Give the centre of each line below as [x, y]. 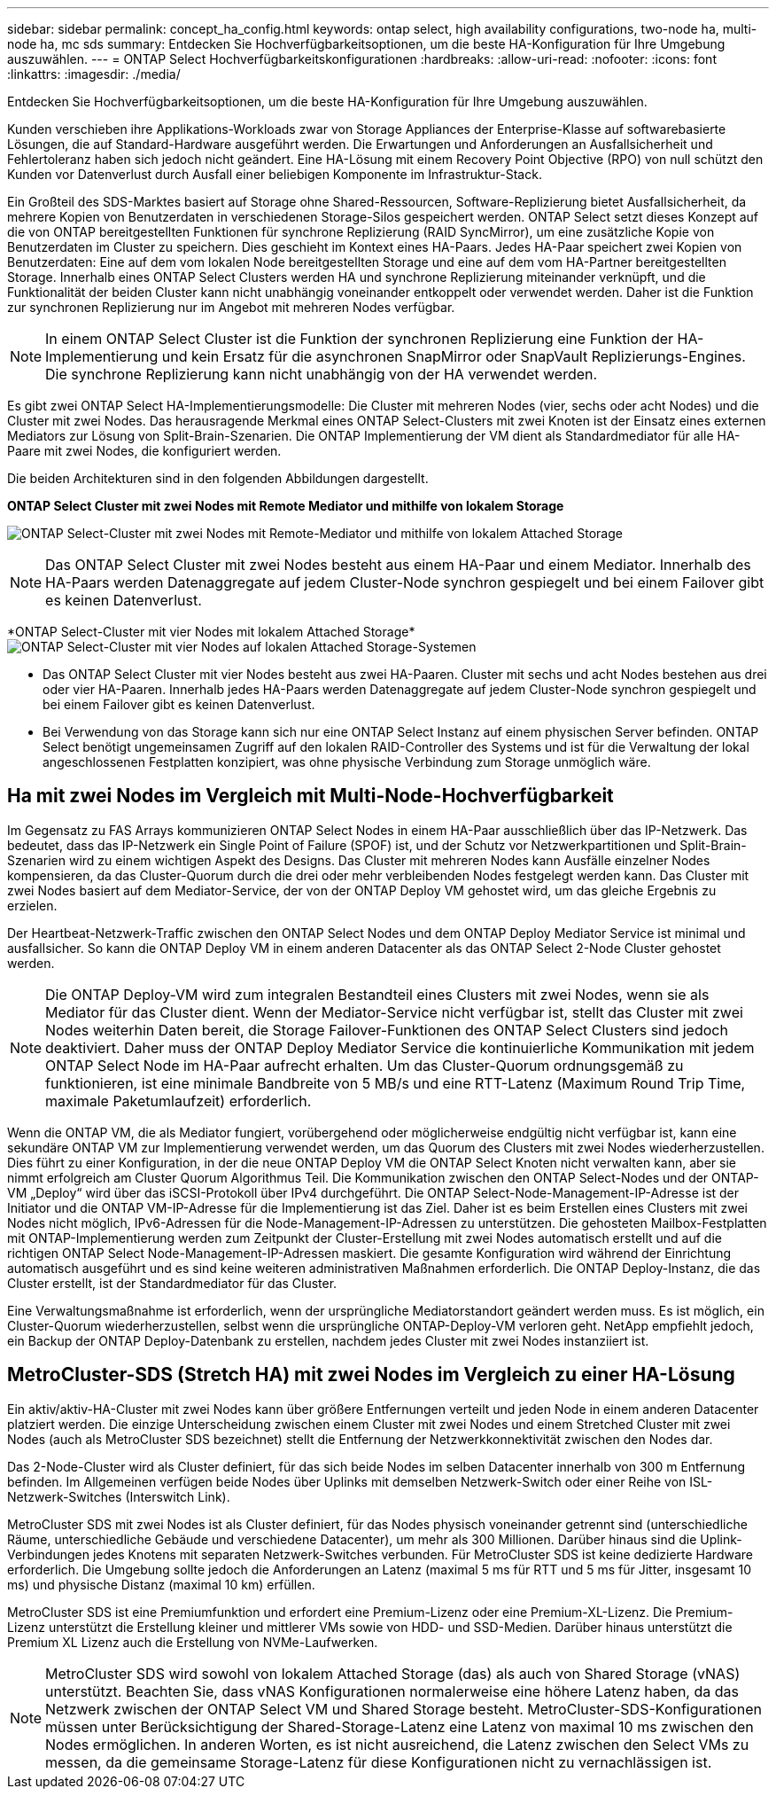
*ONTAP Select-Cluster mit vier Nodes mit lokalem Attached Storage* [211, 632]
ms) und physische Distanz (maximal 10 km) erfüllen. [161, 1584]
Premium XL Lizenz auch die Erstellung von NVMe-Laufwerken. [193, 1642]
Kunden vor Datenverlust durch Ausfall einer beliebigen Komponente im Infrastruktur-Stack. [275, 174]
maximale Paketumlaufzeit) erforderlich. [178, 1101]
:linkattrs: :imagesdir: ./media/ [94, 74]
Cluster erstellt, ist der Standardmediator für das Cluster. [172, 1283]
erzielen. [32, 905]
